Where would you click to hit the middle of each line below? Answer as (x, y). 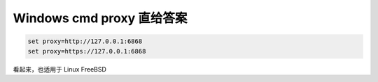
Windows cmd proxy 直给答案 (100, 18)
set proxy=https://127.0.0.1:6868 (87, 51)
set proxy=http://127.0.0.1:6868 (85, 41)
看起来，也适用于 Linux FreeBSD (59, 69)
